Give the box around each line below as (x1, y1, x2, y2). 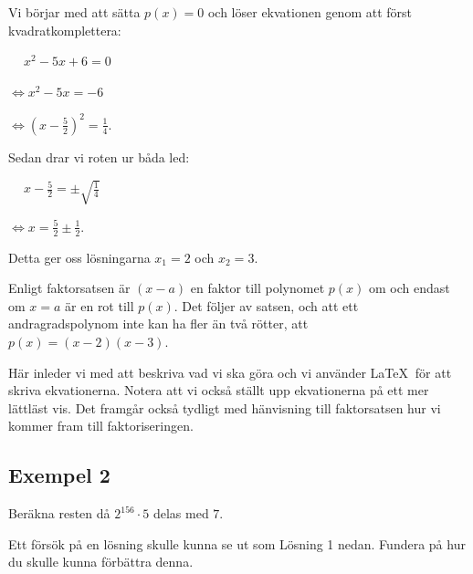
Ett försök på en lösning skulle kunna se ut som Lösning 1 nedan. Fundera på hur (8, 534, 466, 553)
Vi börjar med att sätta (8, 3, 141, 21)
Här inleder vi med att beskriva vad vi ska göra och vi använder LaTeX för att (8, 362, 452, 381)
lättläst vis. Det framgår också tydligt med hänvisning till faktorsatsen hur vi (8, 398, 441, 417)
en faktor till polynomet (190, 278, 325, 297)
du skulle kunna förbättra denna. (8, 552, 194, 571)
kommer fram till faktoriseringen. (8, 416, 194, 435)
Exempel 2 (8, 461, 110, 489)
